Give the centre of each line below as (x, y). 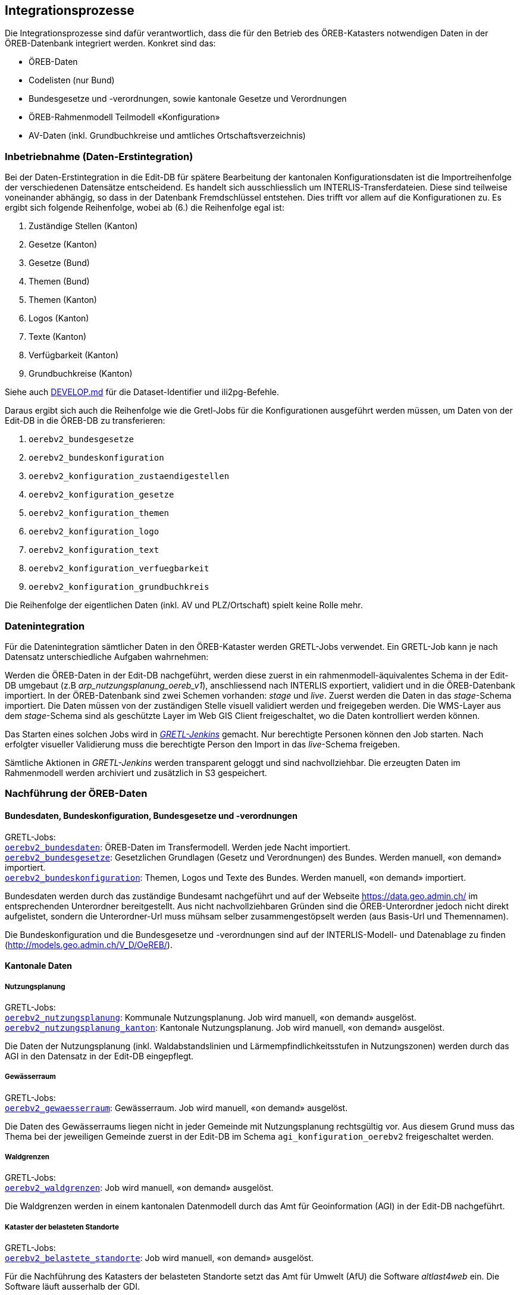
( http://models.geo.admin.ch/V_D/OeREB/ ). (89, 944)
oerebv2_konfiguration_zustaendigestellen (129, 476)
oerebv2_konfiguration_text (94, 550)
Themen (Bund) (59, 281)
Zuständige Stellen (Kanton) (83, 226)
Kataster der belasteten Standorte (62, 1227)
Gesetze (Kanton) (63, 245)
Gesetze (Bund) (59, 263)
